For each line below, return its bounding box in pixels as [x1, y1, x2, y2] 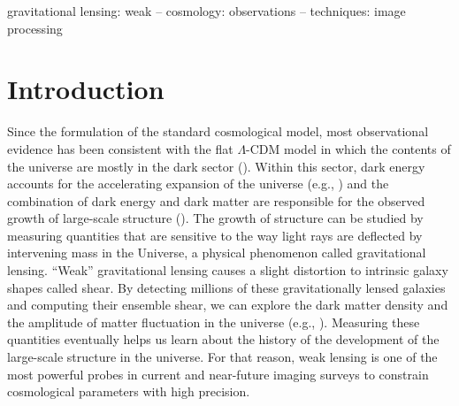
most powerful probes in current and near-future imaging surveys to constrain [7, 364, 429, 383]
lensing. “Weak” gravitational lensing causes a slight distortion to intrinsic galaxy [7, 261, 448, 280]
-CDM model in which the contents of [246, 139, 451, 157]
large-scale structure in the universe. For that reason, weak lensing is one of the [7, 348, 438, 366]
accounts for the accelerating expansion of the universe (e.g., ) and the [7, 174, 389, 193]
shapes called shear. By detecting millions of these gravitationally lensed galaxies [7, 278, 446, 296]
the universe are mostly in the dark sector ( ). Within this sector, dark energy [7, 157, 425, 175]
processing [7, 19, 63, 37]
